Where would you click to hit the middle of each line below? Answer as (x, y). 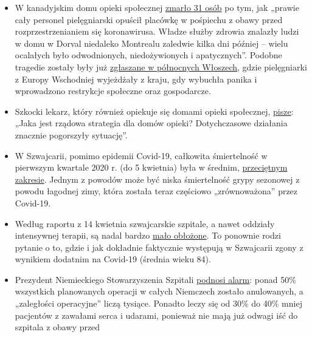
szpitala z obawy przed (57, 327)
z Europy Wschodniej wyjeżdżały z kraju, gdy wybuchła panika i (136, 79)
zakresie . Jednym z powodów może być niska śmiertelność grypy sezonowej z (157, 179)
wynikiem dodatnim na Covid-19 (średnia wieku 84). (113, 259)
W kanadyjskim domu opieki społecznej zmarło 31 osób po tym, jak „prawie (157, 7)
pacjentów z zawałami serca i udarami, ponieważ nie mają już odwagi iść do (156, 315)
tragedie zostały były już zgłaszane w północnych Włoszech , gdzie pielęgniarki (161, 66)
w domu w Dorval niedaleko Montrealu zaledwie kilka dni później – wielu (151, 43)
